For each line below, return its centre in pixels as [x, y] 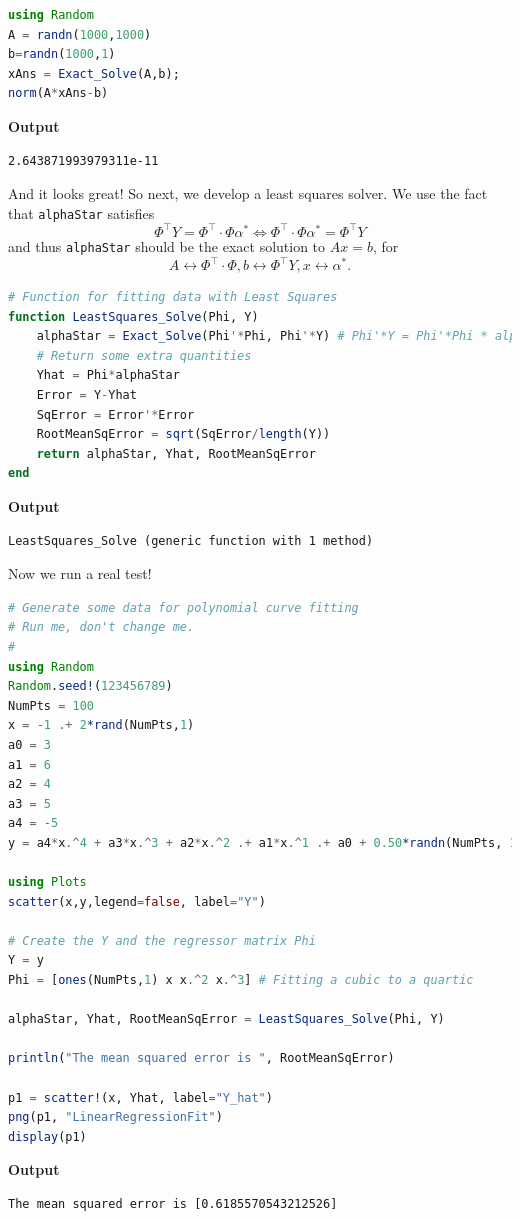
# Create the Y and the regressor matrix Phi [162, 940]
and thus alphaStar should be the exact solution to [167, 245]
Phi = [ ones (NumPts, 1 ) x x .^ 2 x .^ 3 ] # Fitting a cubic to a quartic [241, 980]
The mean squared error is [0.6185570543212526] [173, 1204]
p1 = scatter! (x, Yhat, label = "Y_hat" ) [140, 1097]
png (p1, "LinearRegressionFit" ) [115, 1117]
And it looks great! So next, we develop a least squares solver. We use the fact [248, 193]
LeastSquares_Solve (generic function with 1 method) [191, 540]
